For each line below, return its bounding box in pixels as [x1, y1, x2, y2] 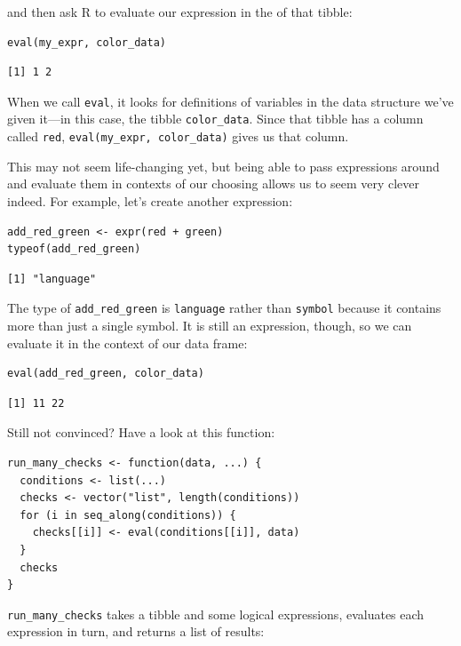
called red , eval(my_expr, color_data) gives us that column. [7, 127, 349, 146]
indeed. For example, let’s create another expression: [7, 191, 293, 210]
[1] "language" [7, 272, 97, 285]
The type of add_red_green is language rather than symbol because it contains [7, 299, 441, 317]
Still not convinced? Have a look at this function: [7, 423, 275, 442]
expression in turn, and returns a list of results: [7, 622, 265, 641]
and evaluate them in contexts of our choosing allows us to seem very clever [7, 174, 419, 193]
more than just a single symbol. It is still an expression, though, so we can [7, 315, 412, 334]
